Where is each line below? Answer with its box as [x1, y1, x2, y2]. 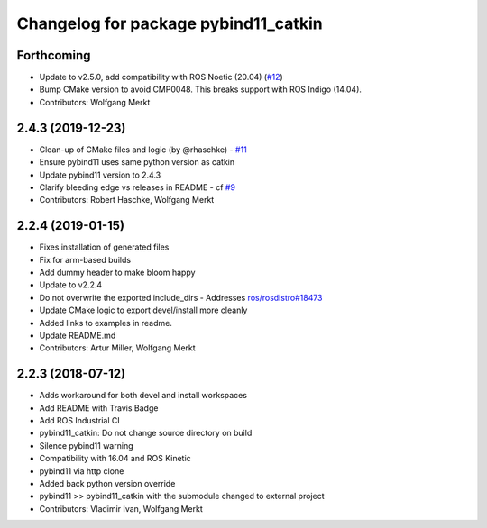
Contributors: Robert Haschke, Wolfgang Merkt [39, 195, 215, 205]
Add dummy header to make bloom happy [39, 267, 196, 278]
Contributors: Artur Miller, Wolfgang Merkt [39, 342, 196, 353]
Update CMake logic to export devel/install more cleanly [39, 305, 248, 315]
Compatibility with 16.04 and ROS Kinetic [39, 453, 191, 464]
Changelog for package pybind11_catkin [16, 14, 324, 33]
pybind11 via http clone [39, 465, 124, 477]
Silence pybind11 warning [39, 440, 133, 451]
